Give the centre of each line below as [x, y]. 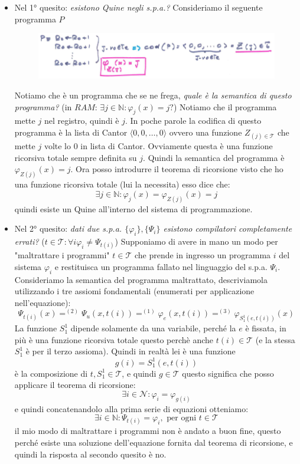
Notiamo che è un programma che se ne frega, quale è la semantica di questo [153, 95]
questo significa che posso [228, 373]
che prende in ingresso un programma [203, 255]
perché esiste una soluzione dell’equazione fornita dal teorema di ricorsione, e [154, 442]
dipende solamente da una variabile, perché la [153, 328]
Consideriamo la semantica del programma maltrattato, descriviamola [141, 279]
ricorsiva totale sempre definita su [76, 157]
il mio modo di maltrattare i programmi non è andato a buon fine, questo [148, 431]
